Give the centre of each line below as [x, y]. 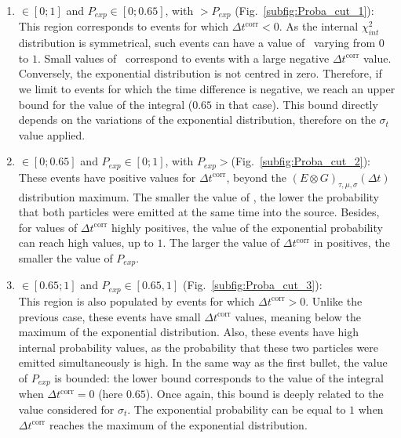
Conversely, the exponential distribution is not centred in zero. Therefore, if [200, 73]
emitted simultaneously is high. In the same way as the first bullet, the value [203, 362]
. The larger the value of [221, 243]
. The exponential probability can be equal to [237, 409]
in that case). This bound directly [297, 104]
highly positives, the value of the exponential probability [247, 227]
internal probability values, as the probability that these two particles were [199, 347]
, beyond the [257, 177]
